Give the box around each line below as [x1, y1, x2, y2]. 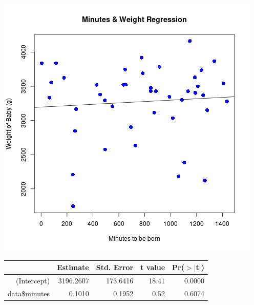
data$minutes [8, 288, 50, 298]
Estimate [57, 262, 89, 273]
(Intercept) [15, 275, 50, 285]
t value [140, 262, 165, 273]
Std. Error [96, 262, 134, 273]
